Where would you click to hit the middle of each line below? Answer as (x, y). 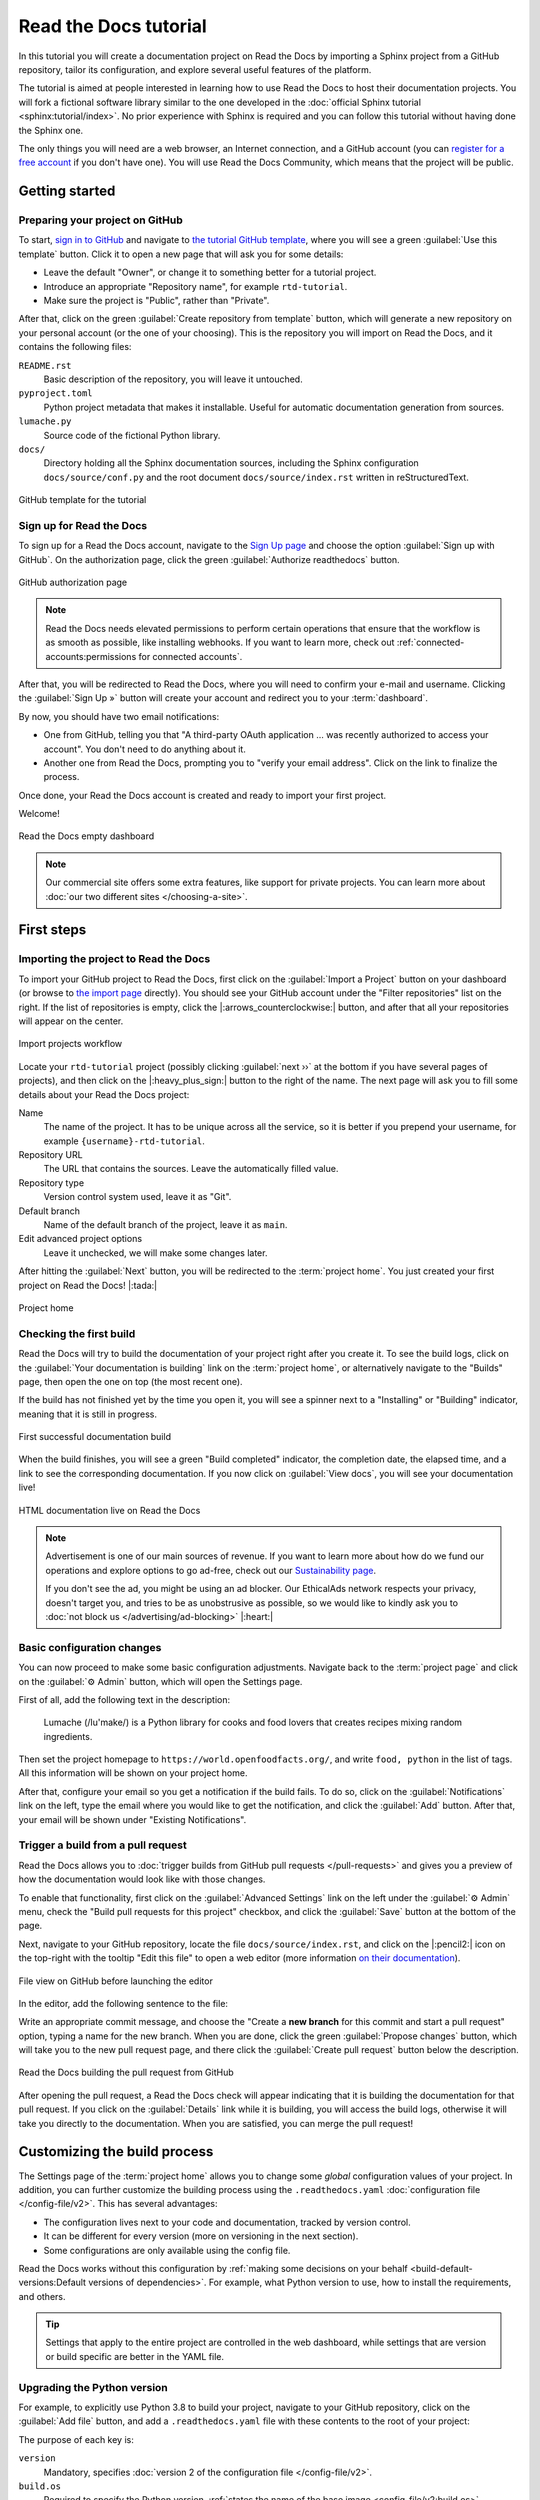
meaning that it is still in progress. (88, 1414)
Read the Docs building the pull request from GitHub (126, 2072)
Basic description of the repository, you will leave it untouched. (173, 379)
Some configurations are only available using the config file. (167, 2250)
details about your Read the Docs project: (104, 1094)
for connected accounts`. (190, 656)
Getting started (67, 191)
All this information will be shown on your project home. (133, 1773)
